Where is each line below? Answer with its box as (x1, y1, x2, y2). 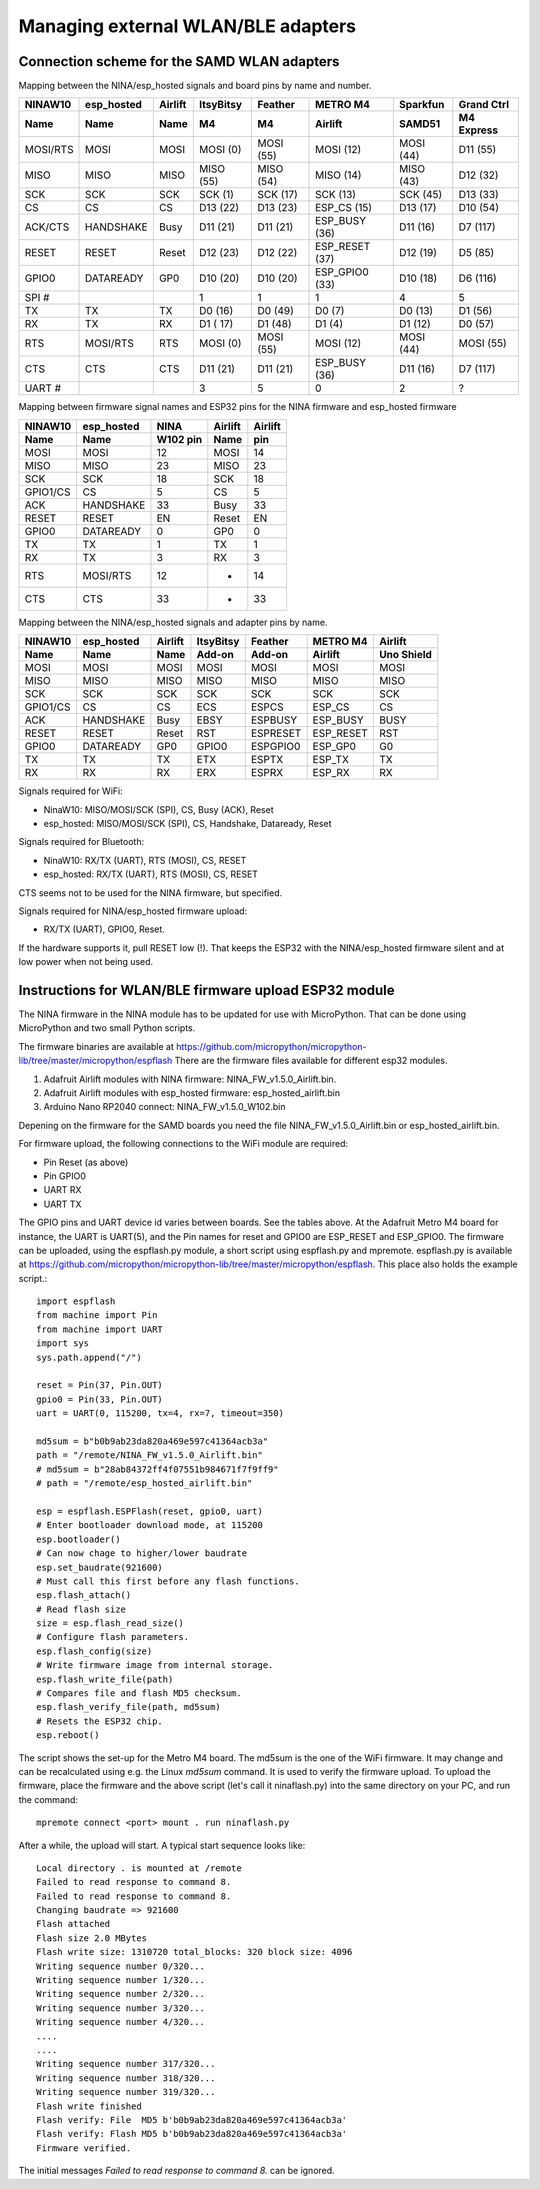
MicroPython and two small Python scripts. (18, 1022, 196, 1034)
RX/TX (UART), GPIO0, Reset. (43, 923, 165, 935)
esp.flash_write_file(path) (36, 1673, 174, 1685)
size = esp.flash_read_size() (36, 1618, 185, 1629)
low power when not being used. (18, 956, 154, 968)
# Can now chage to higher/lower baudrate (36, 1548, 248, 1559)
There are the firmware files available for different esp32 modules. (174, 1055, 449, 1067)
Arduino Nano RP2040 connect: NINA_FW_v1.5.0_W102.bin (43, 1101, 286, 1113)
